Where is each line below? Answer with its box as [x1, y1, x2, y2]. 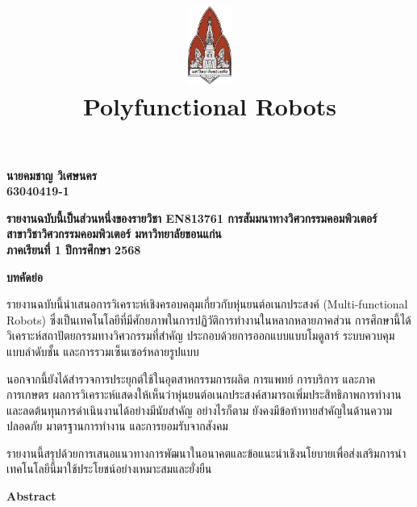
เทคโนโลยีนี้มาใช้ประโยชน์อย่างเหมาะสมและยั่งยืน [6, 460, 212, 477]
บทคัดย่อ [6, 268, 43, 285]
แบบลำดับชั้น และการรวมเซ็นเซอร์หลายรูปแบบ [6, 342, 199, 359]
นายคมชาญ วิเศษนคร [6, 166, 97, 183]
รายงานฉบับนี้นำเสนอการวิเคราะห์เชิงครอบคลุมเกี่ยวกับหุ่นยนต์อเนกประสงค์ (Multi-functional [6, 295, 408, 312]
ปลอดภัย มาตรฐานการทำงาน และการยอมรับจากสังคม [6, 417, 228, 434]
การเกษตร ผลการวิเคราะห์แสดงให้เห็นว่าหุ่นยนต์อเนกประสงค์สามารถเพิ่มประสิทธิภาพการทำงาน [6, 386, 402, 403]
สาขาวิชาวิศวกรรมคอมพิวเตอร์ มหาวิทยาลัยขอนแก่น [6, 225, 222, 242]
